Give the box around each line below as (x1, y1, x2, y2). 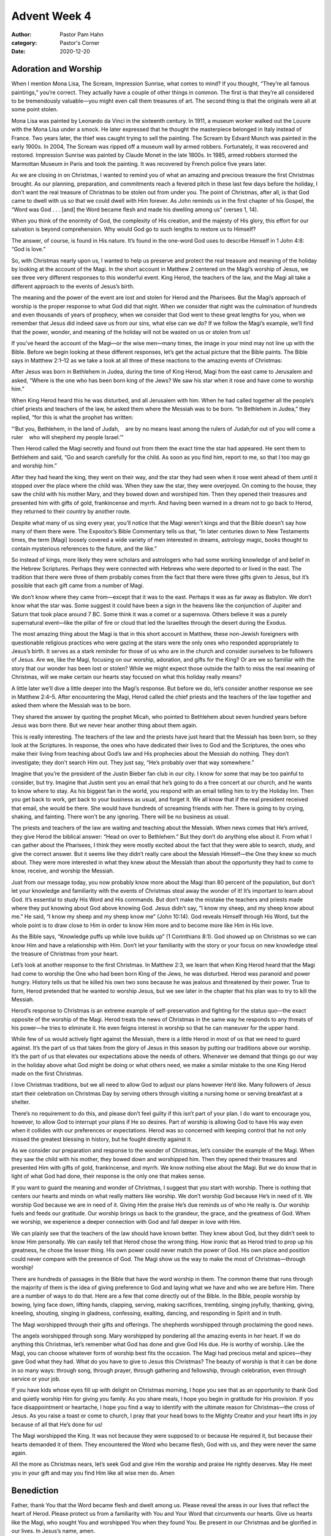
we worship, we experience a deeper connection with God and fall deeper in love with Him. (11, 1218, 242, 1226)
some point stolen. (11, 106, 58, 113)
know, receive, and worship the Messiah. (11, 867, 115, 875)
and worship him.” (11, 462, 58, 469)
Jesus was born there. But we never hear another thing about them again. (11, 722, 198, 729)
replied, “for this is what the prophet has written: (11, 413, 134, 421)
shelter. (11, 1099, 31, 1106)
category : (11, 39, 37, 46)
